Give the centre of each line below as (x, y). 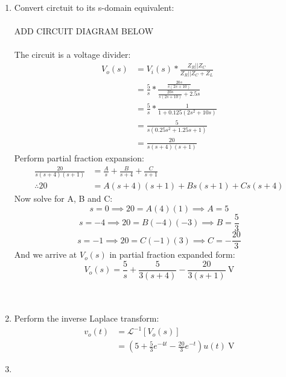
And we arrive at (46, 254)
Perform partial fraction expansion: (79, 157)
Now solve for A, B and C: (63, 198)
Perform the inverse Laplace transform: (87, 318)
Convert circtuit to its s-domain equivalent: (94, 7)
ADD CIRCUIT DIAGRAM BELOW (84, 31)
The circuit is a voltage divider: (72, 55)
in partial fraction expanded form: (172, 254)
